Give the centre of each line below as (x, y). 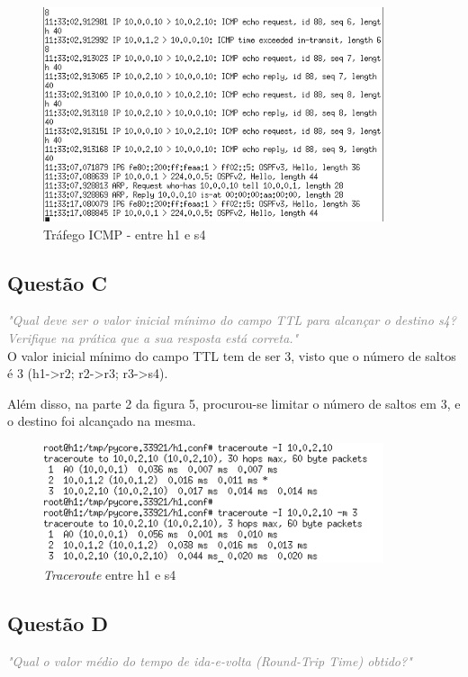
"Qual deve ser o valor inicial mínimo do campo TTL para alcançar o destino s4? (232, 320)
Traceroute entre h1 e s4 (110, 575)
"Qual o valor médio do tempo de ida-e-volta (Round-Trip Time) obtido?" (210, 661)
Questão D (58, 623)
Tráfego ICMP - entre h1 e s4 (125, 234)
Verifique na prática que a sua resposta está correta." (153, 337)
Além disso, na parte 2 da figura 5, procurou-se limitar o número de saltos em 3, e (234, 403)
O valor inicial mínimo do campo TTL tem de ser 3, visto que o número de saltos (232, 355)
